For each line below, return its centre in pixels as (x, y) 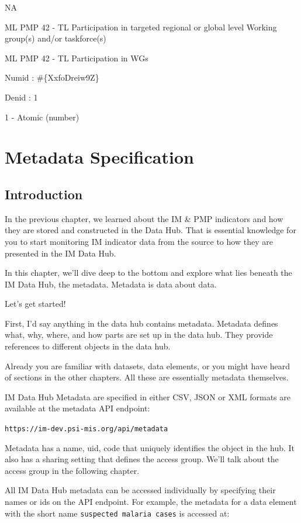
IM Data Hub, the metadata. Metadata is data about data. (111, 284)
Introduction (44, 194)
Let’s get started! (35, 304)
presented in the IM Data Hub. (60, 253)
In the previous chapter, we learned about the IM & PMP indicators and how (144, 218)
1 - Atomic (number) (42, 117)
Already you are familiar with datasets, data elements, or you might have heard (148, 366)
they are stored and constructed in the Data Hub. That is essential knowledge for (150, 230)
